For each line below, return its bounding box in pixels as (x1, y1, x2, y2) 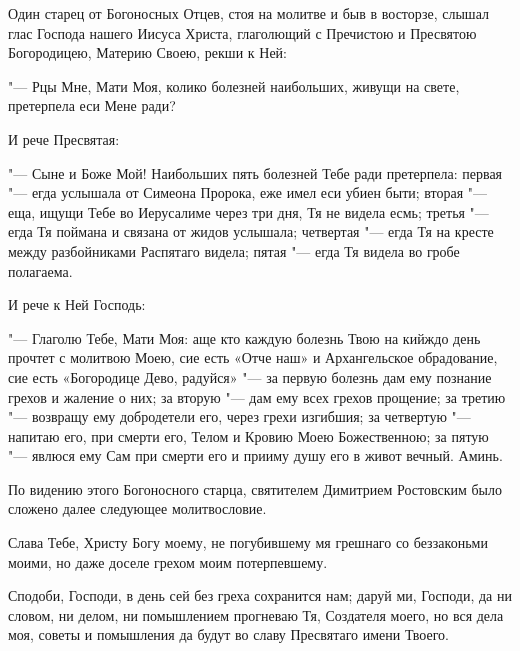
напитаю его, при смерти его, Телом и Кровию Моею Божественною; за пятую (8, 425, 489, 446)
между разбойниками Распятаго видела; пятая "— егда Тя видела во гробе (8, 240, 460, 261)
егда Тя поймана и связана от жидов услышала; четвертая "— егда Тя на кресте (8, 221, 494, 242)
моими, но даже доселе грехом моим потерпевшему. (8, 551, 328, 572)
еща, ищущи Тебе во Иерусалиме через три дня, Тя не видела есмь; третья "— (8, 201, 489, 222)
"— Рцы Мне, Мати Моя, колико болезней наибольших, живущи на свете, (8, 75, 460, 96)
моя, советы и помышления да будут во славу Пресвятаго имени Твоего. (8, 624, 449, 645)
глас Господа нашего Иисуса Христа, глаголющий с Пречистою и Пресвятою (8, 22, 477, 43)
